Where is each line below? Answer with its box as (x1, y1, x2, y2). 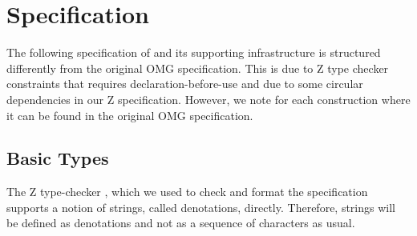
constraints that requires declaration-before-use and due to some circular (6, 75, 363, 92)
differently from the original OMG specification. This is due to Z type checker (6, 59, 389, 76)
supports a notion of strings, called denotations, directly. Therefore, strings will (6, 198, 395, 215)
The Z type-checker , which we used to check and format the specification (6, 183, 368, 200)
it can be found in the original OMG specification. (6, 106, 253, 123)
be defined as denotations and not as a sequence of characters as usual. (6, 214, 355, 231)
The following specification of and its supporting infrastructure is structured (6, 44, 381, 61)
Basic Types (6, 146, 109, 170)
